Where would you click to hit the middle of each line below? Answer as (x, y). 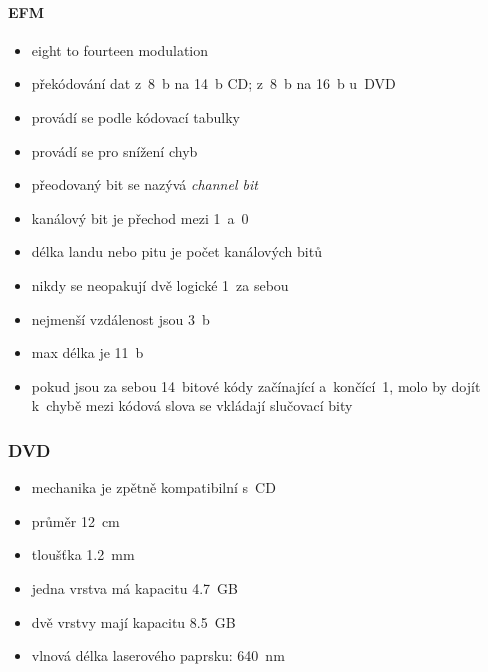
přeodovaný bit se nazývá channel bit (144, 184)
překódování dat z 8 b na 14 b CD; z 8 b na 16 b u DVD (213, 83)
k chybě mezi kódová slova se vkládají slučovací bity (192, 405)
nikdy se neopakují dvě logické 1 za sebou (160, 284)
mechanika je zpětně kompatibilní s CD (153, 487)
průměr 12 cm (75, 520)
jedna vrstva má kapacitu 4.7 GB (134, 587)
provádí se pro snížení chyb (114, 150)
